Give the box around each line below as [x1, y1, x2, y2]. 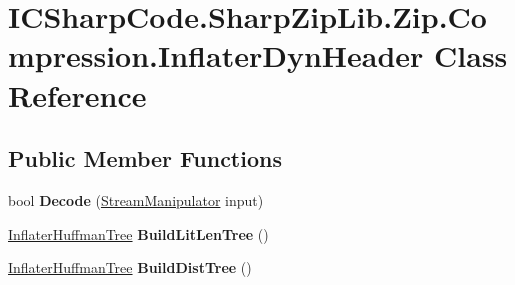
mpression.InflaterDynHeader [8, 35, 424, 76]
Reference [8, 74, 147, 115]
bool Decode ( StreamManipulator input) [8, 189, 264, 210]
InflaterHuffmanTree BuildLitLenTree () [8, 223, 269, 244]
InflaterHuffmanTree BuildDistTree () [8, 257, 252, 278]
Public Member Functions [8, 143, 282, 174]
